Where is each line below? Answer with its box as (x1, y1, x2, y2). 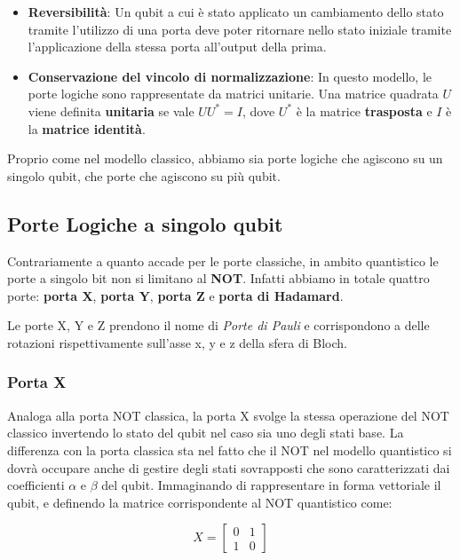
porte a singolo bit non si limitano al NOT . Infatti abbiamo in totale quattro (7, 269, 430, 288)
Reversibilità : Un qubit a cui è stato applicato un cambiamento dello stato (28, 3, 444, 20)
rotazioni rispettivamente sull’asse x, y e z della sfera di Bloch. (7, 333, 347, 351)
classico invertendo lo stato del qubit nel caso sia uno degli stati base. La (7, 423, 404, 442)
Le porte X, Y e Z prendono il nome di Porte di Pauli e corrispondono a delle (7, 316, 430, 335)
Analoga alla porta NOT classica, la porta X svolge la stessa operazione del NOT (7, 406, 449, 424)
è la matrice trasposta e (296, 101, 432, 120)
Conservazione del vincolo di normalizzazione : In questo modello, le (28, 67, 432, 85)
